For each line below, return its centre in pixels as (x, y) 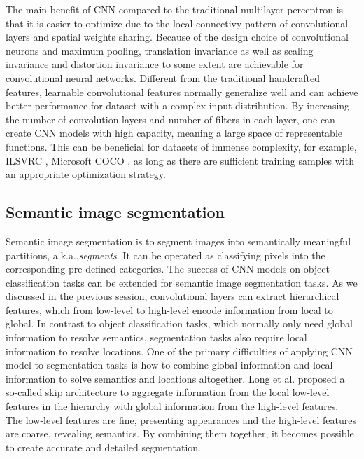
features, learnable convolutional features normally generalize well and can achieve (182, 91)
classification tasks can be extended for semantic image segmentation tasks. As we (182, 282)
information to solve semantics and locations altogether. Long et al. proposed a (175, 378)
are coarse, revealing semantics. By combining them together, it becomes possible (180, 433)
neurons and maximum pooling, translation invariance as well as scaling (160, 50)
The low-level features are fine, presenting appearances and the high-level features (181, 419)
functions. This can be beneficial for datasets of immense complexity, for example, (181, 146)
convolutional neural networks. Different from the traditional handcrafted (163, 77)
